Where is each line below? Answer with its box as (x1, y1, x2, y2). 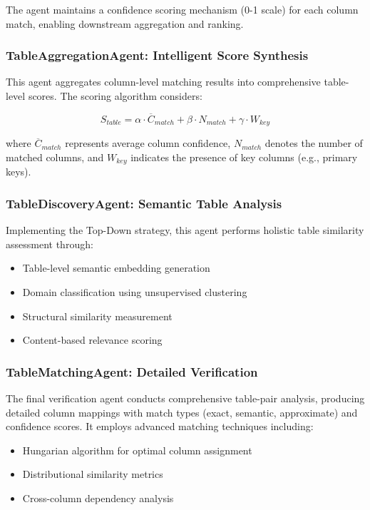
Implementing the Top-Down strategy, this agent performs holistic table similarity (6, 223, 364, 238)
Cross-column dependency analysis (22, 490, 174, 505)
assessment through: (6, 236, 93, 251)
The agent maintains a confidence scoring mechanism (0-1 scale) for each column (6, 2, 359, 16)
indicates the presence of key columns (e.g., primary (130, 149, 358, 164)
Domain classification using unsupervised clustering (22, 284, 247, 299)
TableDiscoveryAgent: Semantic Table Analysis (6, 194, 282, 212)
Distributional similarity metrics (22, 466, 163, 481)
